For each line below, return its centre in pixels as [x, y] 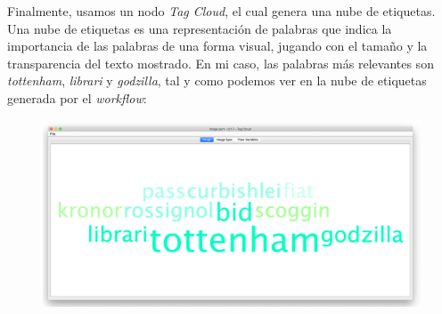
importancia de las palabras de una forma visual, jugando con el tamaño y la [217, 46]
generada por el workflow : [77, 97]
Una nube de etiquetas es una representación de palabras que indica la [200, 28]
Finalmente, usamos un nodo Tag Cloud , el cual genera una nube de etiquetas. [221, 11]
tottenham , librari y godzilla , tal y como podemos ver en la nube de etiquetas [217, 81]
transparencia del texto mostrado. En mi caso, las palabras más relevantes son [221, 63]
